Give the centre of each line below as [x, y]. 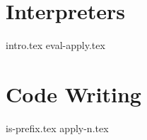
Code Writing [73, 93]
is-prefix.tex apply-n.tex [57, 128]
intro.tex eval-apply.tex [55, 45]
